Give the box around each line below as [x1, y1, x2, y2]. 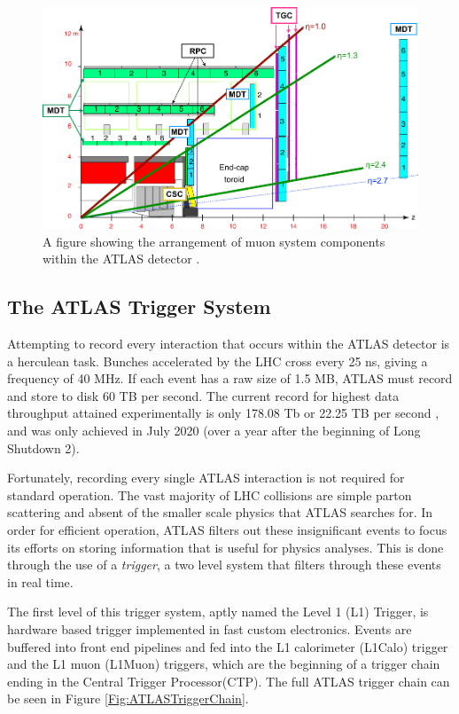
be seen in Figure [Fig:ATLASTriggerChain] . [7, 689, 249, 708]
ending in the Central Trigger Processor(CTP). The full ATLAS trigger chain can [7, 671, 450, 690]
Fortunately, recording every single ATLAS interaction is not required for [7, 468, 405, 487]
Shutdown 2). [7, 438, 80, 457]
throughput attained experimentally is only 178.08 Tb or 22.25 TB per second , [7, 404, 440, 422]
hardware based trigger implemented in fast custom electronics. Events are [7, 619, 412, 638]
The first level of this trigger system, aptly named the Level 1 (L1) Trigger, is [7, 602, 429, 621]
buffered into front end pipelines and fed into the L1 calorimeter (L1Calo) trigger [7, 637, 448, 655]
